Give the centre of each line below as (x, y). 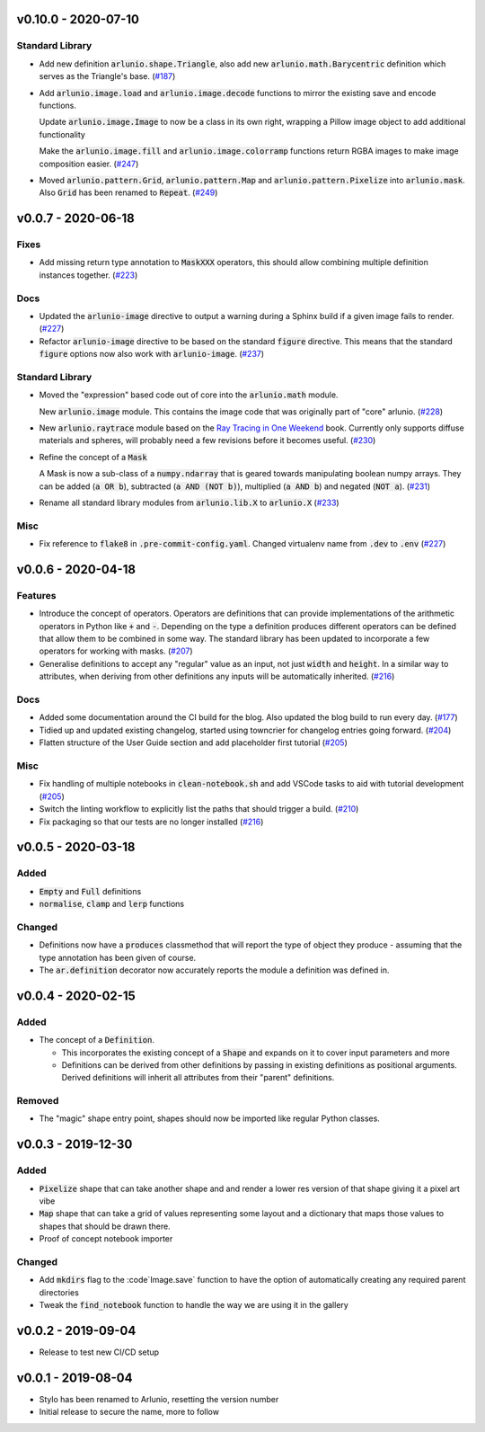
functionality (62, 134)
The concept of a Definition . (97, 1040)
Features (36, 595)
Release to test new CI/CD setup (99, 1352)
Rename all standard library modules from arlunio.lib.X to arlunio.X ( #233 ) (190, 503)
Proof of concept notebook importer (106, 1239)
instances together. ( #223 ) (88, 275)
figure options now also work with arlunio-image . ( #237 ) (152, 354)
